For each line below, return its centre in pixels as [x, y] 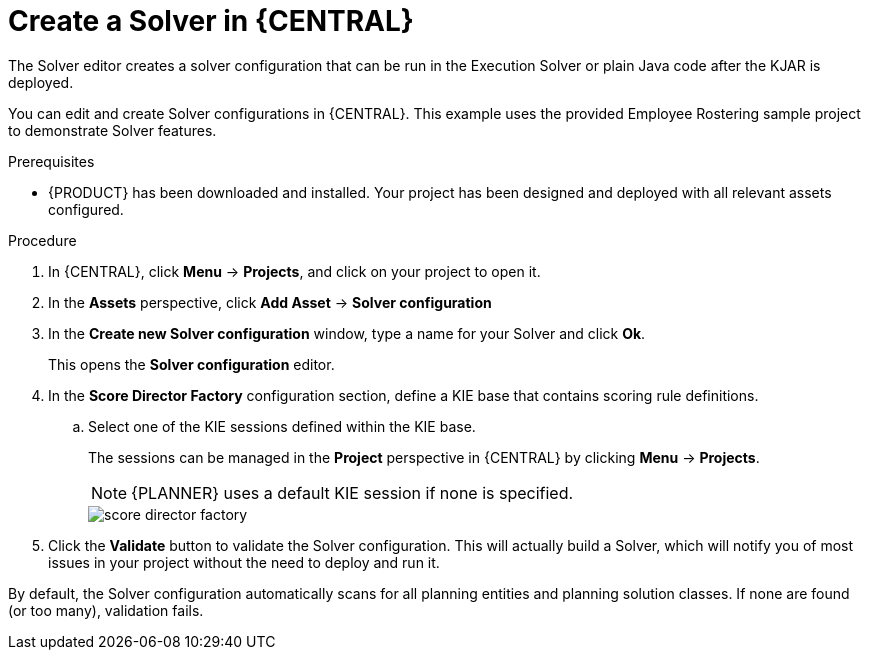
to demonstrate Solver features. [112, 130]
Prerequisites [51, 161]
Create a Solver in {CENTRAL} [211, 21]
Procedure [42, 240]
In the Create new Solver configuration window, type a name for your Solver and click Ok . [347, 333]
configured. [86, 209]
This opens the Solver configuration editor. [191, 364]
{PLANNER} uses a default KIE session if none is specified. [352, 492]
